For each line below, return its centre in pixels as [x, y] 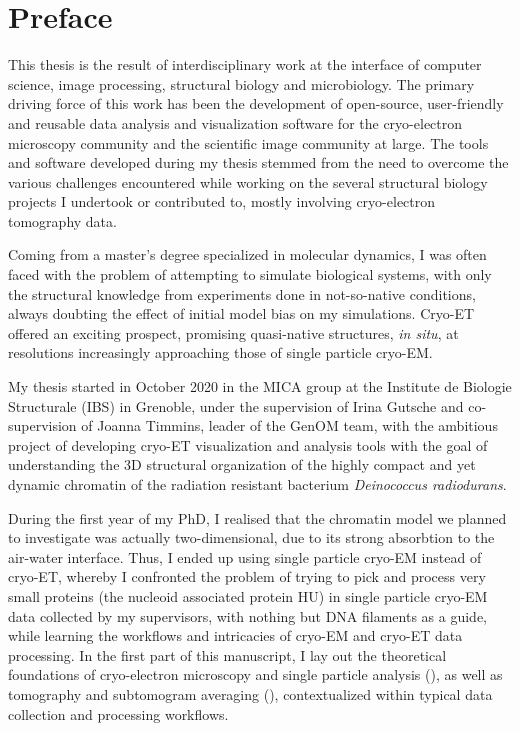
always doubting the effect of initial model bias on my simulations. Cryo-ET [241, 313]
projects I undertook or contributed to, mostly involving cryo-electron [222, 201]
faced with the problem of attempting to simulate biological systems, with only [250, 274]
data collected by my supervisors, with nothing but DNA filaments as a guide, [247, 615]
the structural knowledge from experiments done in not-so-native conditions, [242, 293]
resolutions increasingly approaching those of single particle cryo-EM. [220, 352]
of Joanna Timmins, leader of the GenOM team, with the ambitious [289, 425]
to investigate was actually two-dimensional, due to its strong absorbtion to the [251, 537]
